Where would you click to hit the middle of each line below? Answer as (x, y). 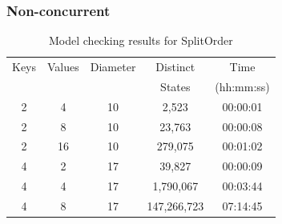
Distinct (175, 67)
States (175, 86)
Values (63, 67)
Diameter (113, 67)
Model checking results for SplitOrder (141, 40)
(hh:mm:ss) (242, 86)
